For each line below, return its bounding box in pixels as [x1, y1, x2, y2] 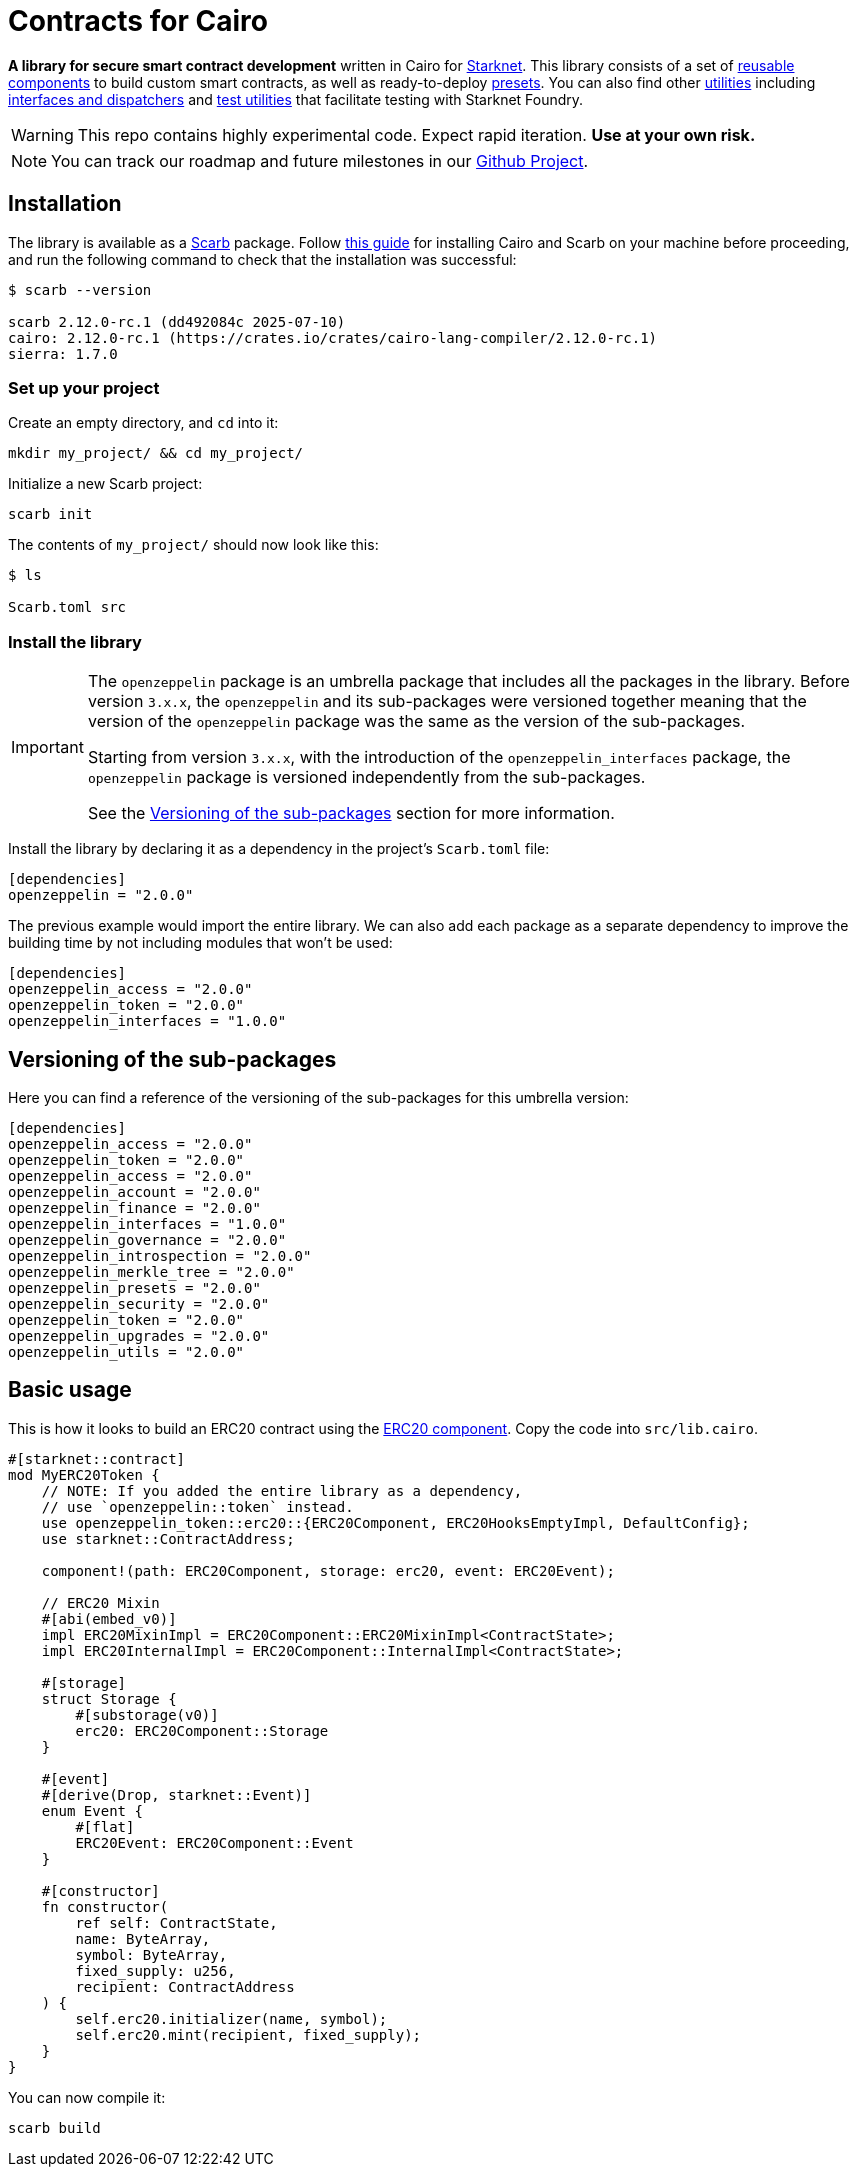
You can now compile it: [8, 2088, 166, 2106]
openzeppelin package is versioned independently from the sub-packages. [87, 767, 646, 788]
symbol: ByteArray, [75, 1946, 228, 1963]
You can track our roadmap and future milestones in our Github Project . [51, 150, 589, 171]
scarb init [8, 506, 93, 523]
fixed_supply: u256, [75, 1962, 236, 1979]
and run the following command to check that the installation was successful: [8, 250, 517, 268]
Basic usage [8, 1377, 132, 1403]
